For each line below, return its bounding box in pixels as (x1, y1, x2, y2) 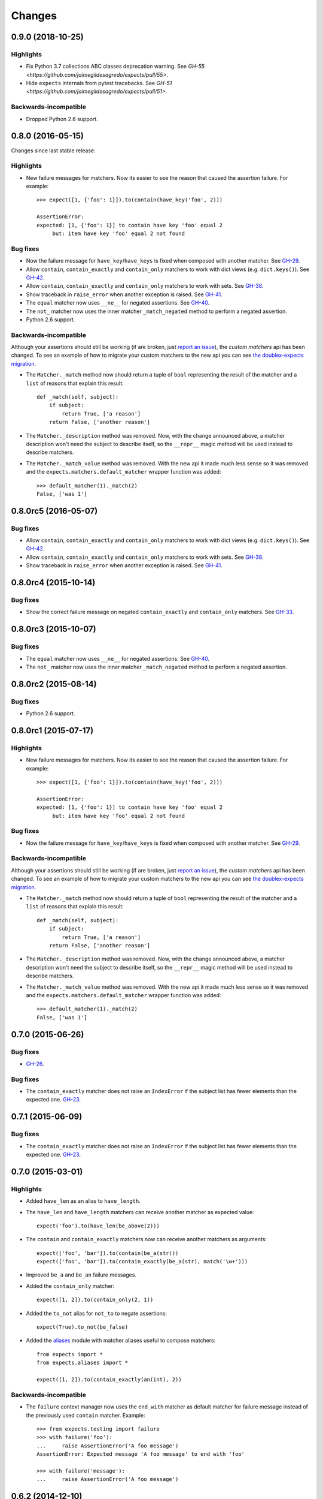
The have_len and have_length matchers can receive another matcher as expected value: (26, 1208, 254, 1215)
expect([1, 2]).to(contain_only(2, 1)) (36, 1296, 154, 1304)
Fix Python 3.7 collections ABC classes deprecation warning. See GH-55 (26, 63, 205, 70)
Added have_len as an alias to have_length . (26, 1197, 141, 1205)
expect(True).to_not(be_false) (36, 1324, 129, 1331)
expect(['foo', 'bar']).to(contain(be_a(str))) (36, 1250, 179, 1256)
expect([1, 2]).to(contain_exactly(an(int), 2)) (36, 1376, 182, 1383)
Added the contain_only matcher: (26, 1282, 115, 1289)
